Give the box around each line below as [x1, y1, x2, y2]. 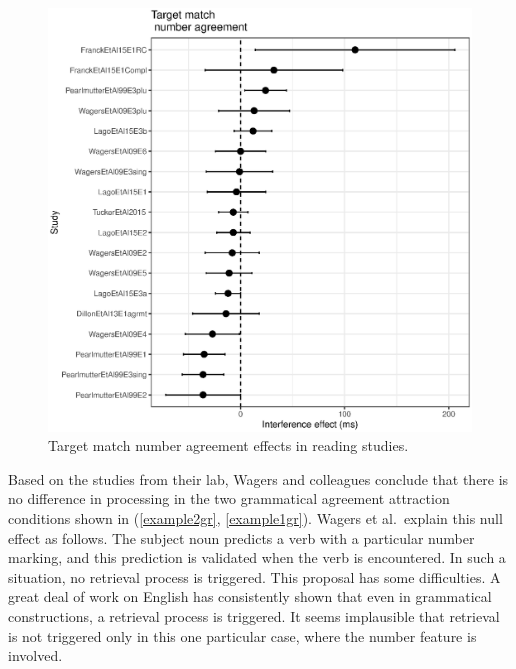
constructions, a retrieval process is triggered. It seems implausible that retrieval [8, 605, 500, 626]
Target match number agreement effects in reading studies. [48, 435, 409, 456]
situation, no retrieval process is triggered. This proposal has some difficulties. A [8, 566, 501, 587]
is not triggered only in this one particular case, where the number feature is [8, 625, 477, 646]
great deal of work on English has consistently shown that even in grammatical [8, 586, 492, 607]
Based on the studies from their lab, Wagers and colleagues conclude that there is [8, 468, 509, 489]
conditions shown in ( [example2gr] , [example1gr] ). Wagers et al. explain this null [8, 507, 503, 528]
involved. [8, 645, 63, 666]
